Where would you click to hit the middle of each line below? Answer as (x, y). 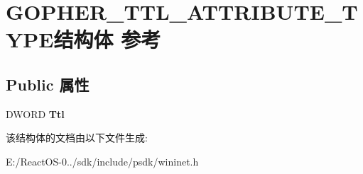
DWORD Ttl (35, 114)
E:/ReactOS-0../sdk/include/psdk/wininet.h (102, 161)
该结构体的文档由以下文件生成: (77, 138)
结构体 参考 (107, 39)
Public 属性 (48, 84)
